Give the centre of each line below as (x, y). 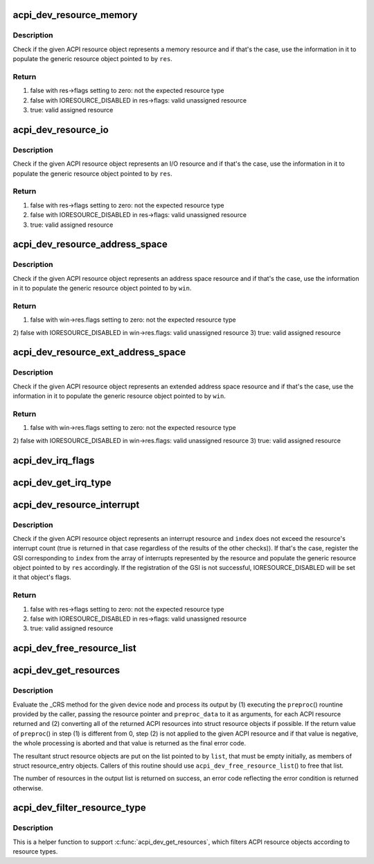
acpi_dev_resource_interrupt (76, 504)
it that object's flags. (42, 577)
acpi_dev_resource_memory (75, 15)
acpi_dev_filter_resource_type (79, 808)
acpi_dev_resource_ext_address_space (99, 353)
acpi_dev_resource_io (61, 129)
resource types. (35, 852)
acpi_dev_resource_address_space (90, 244)
